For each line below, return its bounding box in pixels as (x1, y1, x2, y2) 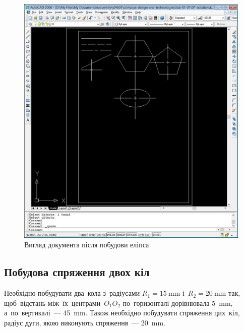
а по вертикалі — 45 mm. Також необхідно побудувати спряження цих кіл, (4, 307, 240, 318)
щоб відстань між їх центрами (4, 297, 101, 308)
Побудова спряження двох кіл (4, 264, 150, 280)
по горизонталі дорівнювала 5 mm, (123, 297, 233, 308)
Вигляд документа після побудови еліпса (24, 239, 149, 250)
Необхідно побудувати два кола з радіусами (4, 288, 140, 298)
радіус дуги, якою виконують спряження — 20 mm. (4, 317, 165, 328)
